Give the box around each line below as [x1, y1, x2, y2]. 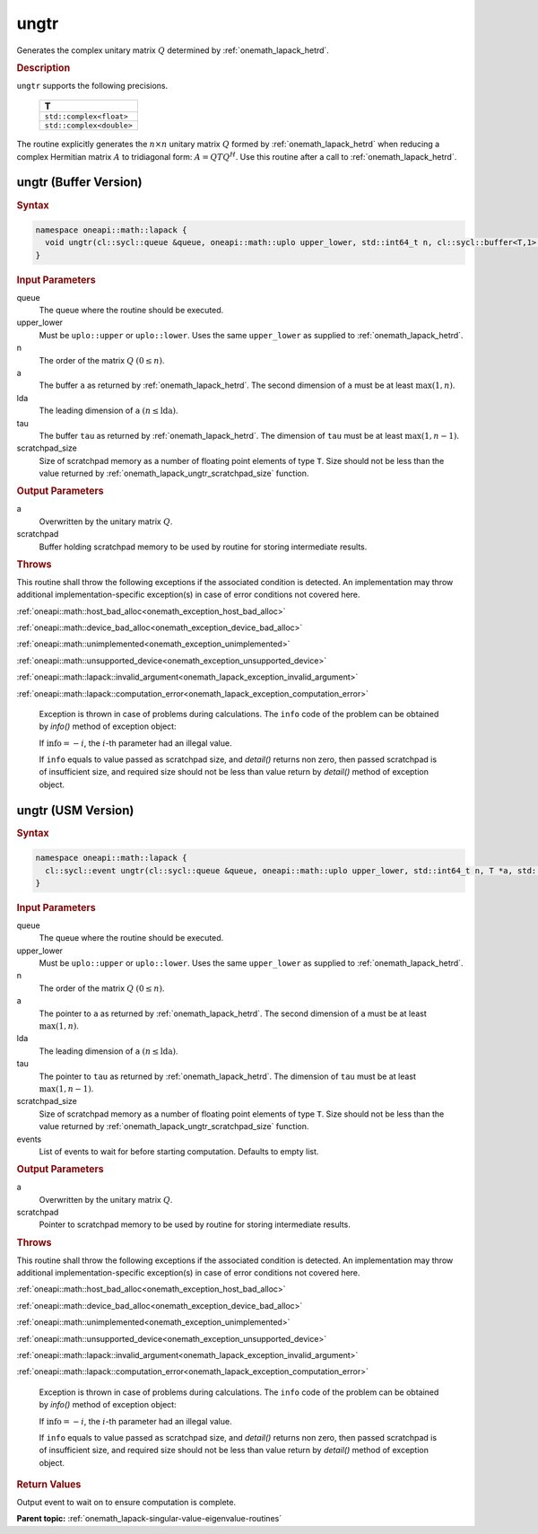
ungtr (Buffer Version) [16, 175, 143, 190]
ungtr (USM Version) [16, 802, 134, 818]
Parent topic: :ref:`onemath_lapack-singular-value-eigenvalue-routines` [16, 1513, 282, 1524]
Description [16, 61, 71, 74]
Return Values [16, 1478, 82, 1491]
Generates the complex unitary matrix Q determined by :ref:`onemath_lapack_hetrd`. [16, 45, 329, 56]
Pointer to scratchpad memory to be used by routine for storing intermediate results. [39, 1219, 351, 1230]
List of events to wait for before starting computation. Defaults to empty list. [39, 1145, 319, 1157]
